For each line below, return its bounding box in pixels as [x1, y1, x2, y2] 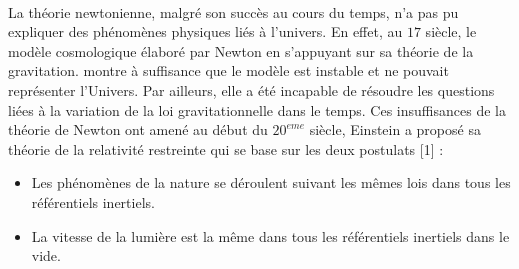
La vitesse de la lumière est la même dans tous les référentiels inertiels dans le [31, 225, 510, 246]
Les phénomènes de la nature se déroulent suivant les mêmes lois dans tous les [31, 172, 511, 193]
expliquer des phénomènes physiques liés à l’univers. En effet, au [8, 21, 403, 42]
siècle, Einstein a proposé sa [309, 119, 481, 140]
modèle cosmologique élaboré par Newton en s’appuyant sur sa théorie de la [8, 40, 474, 61]
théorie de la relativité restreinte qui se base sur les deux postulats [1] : [8, 138, 444, 159]
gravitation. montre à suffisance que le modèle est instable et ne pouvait [8, 60, 449, 81]
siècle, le [425, 21, 477, 42]
